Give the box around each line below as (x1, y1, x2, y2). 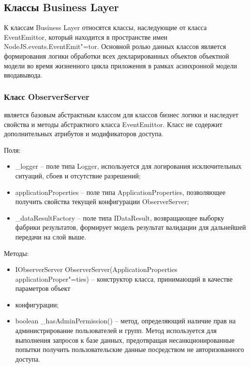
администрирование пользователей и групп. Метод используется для (15, 325, 217, 335)
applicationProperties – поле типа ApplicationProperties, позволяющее (15, 187, 226, 197)
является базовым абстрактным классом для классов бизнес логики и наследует (4, 109, 238, 119)
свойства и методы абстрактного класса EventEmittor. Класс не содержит (4, 119, 222, 129)
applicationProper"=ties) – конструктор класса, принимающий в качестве (15, 273, 233, 284)
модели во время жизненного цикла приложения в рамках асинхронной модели (4, 60, 237, 70)
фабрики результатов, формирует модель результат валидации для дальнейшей (15, 222, 246, 232)
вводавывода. (4, 70, 43, 80)
